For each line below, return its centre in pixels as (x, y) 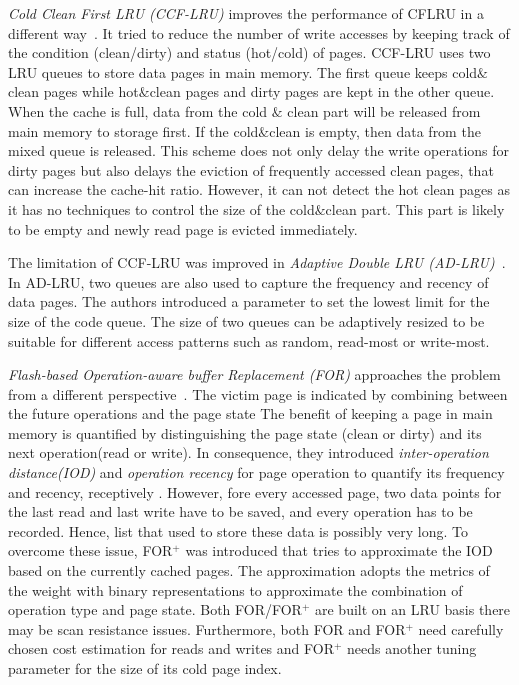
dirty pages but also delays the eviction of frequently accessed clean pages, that (251, 169)
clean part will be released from (384, 110)
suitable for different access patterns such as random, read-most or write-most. (249, 340)
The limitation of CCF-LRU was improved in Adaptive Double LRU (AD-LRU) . (257, 262)
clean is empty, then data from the (375, 130)
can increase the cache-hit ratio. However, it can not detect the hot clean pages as (259, 189)
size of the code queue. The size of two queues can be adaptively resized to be (246, 320)
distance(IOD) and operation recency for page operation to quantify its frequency (256, 472)
